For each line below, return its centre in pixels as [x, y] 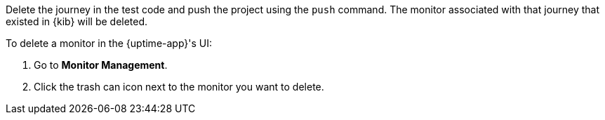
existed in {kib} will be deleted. [77, 21]
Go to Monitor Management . [101, 65]
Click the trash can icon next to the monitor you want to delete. [179, 87]
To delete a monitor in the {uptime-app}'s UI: [109, 43]
